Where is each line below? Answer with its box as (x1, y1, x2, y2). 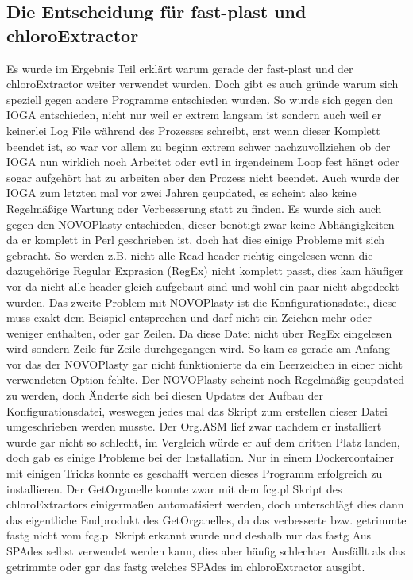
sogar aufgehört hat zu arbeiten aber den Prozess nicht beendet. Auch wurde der (6, 168, 399, 185)
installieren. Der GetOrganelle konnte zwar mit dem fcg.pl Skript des (6, 480, 342, 497)
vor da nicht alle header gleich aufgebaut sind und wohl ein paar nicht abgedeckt (6, 277, 399, 294)
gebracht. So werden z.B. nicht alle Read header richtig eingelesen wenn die (6, 246, 373, 263)
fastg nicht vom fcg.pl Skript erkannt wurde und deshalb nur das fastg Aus (6, 527, 372, 543)
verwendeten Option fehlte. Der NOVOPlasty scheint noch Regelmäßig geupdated (6, 371, 404, 388)
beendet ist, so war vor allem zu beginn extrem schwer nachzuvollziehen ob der (6, 137, 391, 154)
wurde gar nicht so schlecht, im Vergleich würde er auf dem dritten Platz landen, (6, 433, 400, 450)
